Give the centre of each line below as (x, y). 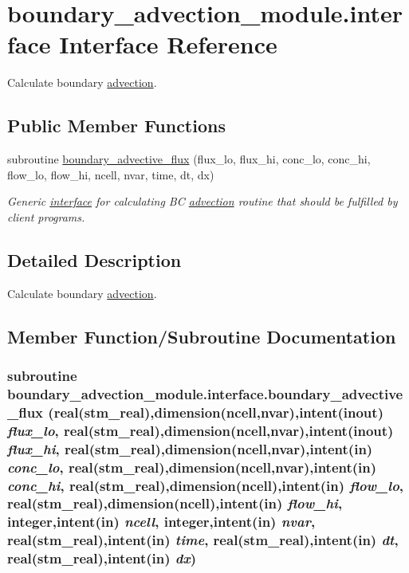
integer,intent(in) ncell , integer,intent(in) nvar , (161, 522)
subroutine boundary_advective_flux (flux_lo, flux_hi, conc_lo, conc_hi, (189, 159)
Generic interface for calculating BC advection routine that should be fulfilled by (203, 201)
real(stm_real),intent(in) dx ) (102, 558)
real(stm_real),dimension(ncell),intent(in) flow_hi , (175, 503)
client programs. (46, 216)
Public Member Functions (116, 126)
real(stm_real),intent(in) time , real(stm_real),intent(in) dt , (203, 540)
